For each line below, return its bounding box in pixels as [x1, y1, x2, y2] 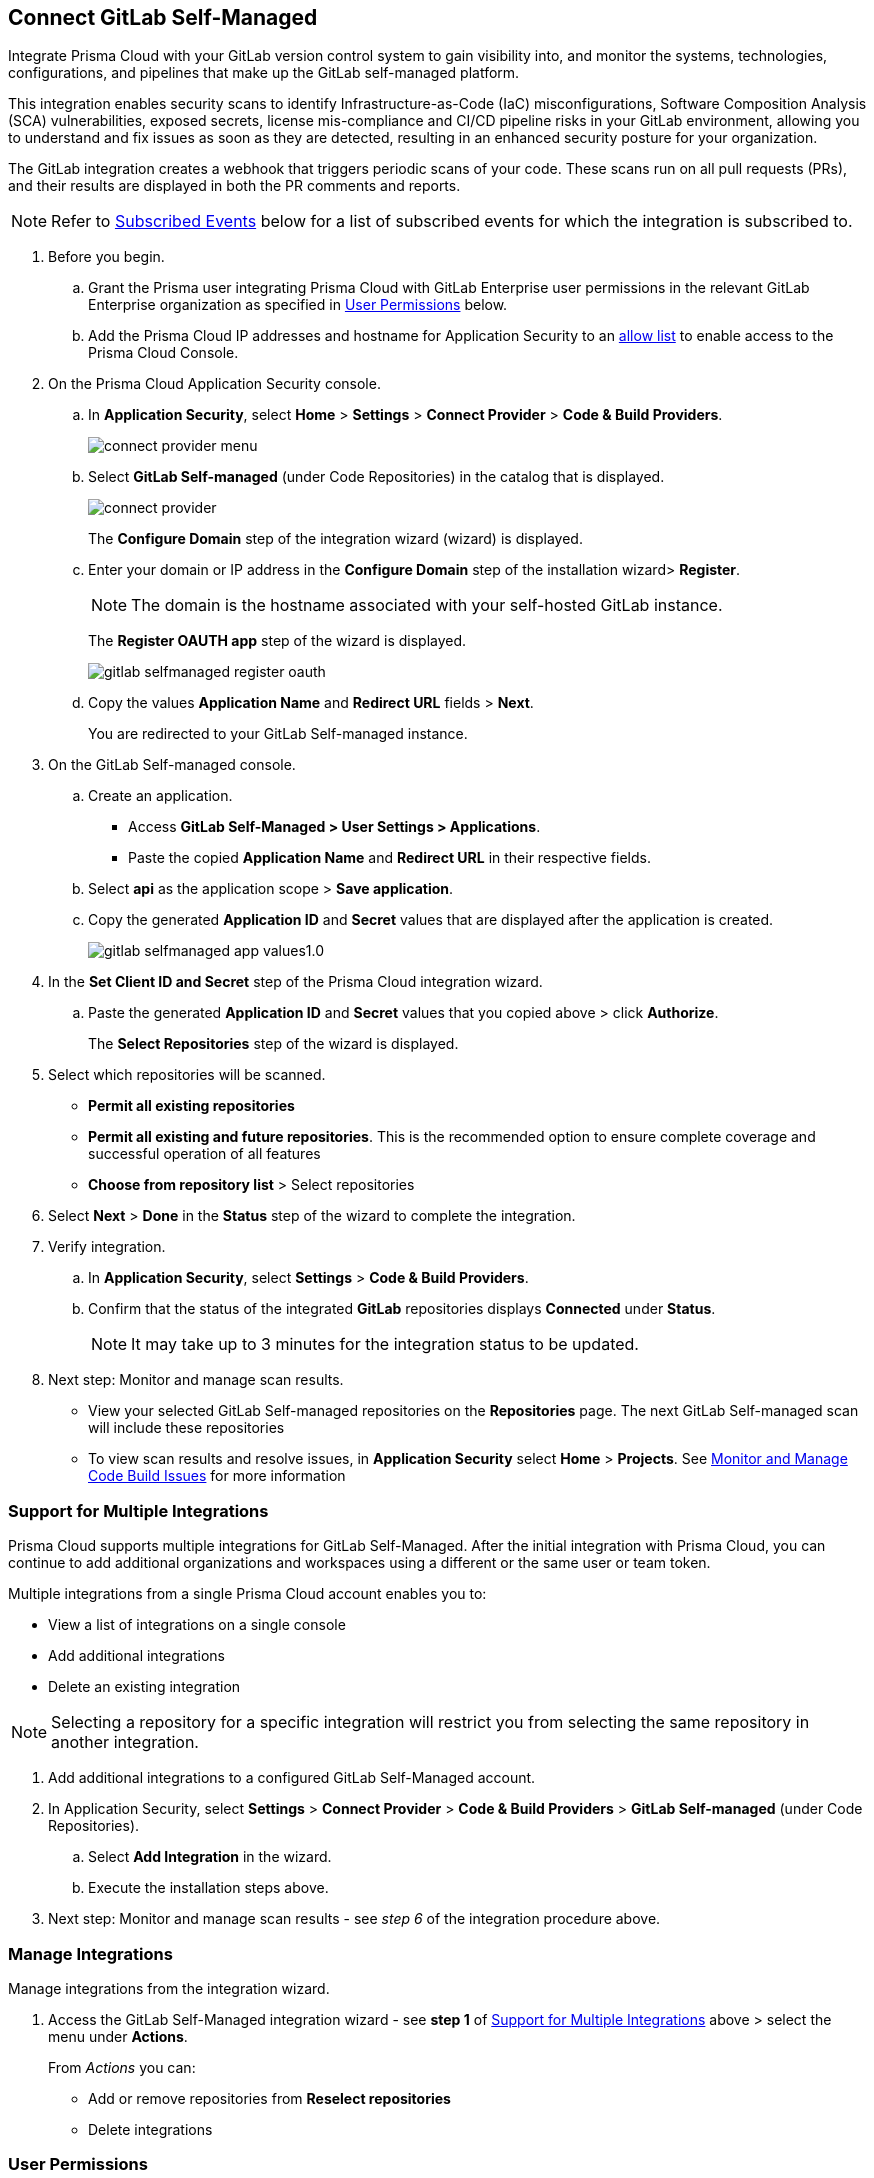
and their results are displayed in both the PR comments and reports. [8, 177, 461, 195]
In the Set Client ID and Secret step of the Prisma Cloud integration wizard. [48, 973, 543, 991]
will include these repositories [88, 1419, 285, 1437]
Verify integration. [48, 1238, 166, 1256]
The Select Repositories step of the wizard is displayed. [88, 1035, 459, 1053]
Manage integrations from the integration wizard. [8, 1979, 330, 1997]
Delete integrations [88, 2120, 213, 2138]
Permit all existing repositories [88, 1097, 295, 1115]
